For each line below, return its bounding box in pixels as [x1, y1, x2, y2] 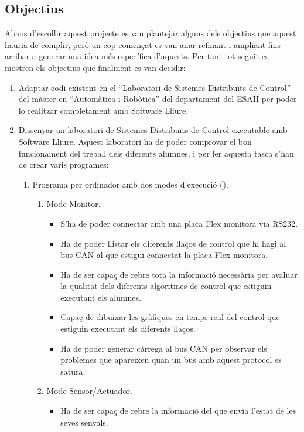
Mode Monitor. [46, 198, 101, 210]
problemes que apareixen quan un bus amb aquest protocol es [60, 353, 282, 366]
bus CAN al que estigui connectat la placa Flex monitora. [60, 249, 268, 261]
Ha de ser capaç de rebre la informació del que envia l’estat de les [60, 404, 296, 417]
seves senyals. [60, 416, 108, 428]
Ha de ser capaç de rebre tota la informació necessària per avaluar [60, 268, 298, 280]
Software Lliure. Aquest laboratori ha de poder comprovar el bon [18, 135, 252, 147]
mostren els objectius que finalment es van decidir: [5, 61, 186, 73]
